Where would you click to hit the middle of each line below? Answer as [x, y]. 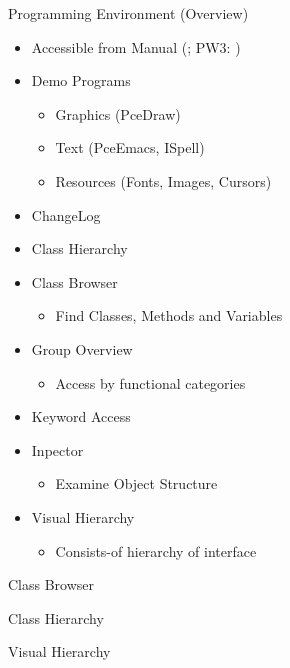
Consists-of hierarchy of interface [156, 550]
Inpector [57, 449]
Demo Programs [81, 80]
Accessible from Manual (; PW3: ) [136, 46]
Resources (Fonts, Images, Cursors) [163, 180]
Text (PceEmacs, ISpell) [130, 147]
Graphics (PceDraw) [118, 113]
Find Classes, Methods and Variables [169, 315]
